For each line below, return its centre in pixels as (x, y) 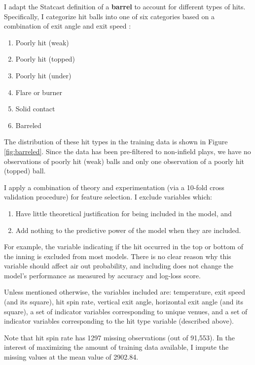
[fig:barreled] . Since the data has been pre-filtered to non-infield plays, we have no (127, 151)
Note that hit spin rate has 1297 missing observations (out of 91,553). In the (119, 337)
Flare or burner (39, 92)
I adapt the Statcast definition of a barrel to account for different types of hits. (125, 6)
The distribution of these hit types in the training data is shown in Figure (116, 142)
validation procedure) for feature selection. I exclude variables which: (108, 197)
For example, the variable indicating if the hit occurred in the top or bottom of (124, 247)
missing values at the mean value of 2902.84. (71, 357)
